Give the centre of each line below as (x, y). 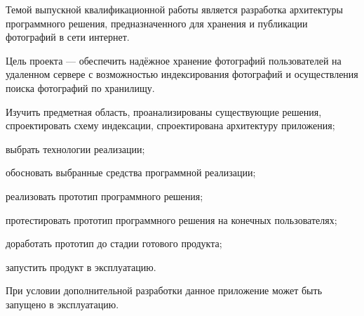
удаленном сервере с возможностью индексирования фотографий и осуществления (182, 74)
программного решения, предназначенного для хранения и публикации (157, 23)
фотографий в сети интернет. (68, 37)
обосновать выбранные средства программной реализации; (131, 172)
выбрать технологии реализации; (75, 149)
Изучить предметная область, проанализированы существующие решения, (164, 111)
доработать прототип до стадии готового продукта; (114, 243)
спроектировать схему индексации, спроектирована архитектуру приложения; (170, 125)
